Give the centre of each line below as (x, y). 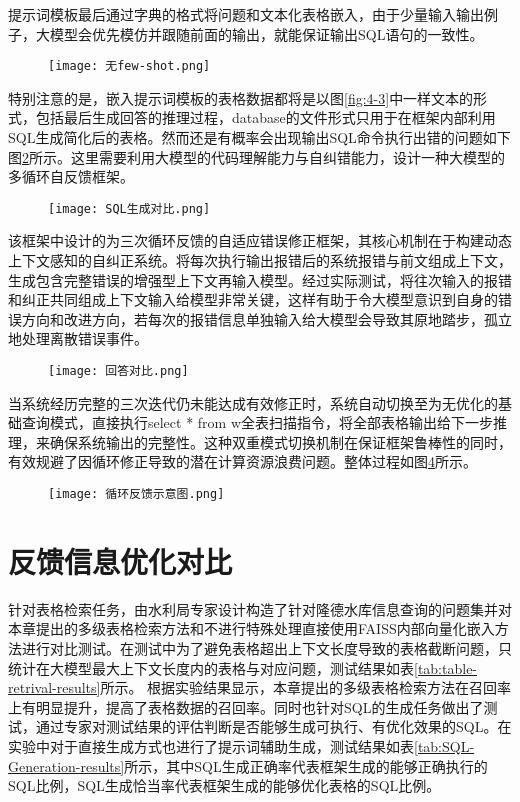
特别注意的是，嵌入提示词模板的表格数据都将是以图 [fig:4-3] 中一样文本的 (241, 97)
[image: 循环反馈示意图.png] (136, 494)
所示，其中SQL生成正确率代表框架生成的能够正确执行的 (306, 765)
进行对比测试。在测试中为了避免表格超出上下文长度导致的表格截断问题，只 (266, 648)
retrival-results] (54, 687)
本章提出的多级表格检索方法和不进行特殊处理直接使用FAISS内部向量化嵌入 (251, 628)
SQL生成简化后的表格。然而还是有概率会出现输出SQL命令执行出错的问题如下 (259, 137)
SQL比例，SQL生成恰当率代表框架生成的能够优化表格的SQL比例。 (224, 785)
